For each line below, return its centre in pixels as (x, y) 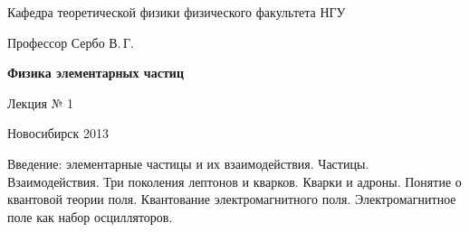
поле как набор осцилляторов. (90, 216)
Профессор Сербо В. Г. (71, 42)
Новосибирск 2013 (58, 133)
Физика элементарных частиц (96, 73)
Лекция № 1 (40, 102)
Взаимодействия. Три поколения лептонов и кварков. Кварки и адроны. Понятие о (234, 181)
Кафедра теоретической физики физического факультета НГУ (177, 12)
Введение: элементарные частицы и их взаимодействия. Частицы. (188, 163)
